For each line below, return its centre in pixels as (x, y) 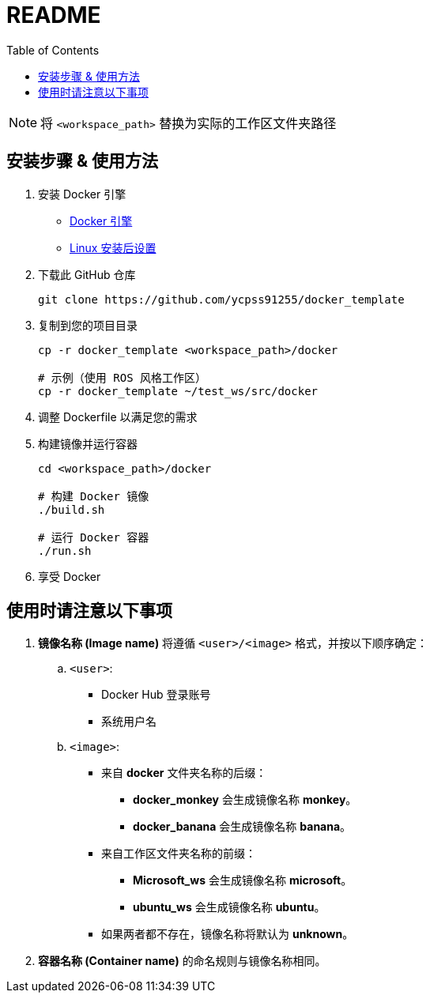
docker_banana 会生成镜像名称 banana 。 (242, 827)
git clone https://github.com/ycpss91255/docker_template (221, 299)
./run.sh (65, 550)
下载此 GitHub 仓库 (87, 274)
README (54, 15)
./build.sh (72, 509)
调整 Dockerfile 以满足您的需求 (118, 417)
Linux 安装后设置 (113, 247)
